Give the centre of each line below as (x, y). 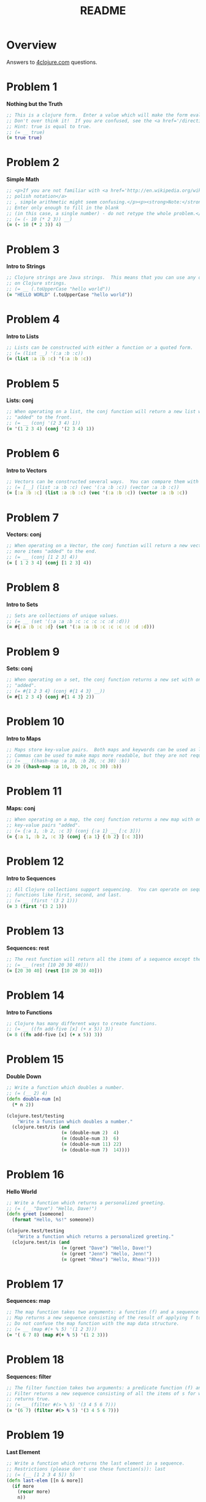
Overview (32, 45)
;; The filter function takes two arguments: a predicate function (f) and (105, 1388)
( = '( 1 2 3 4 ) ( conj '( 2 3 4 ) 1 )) (51, 429)
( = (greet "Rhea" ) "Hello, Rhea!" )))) (111, 1259)
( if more (23, 1486)
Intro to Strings (26, 267)
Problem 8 (33, 587)
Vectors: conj (24, 534)
